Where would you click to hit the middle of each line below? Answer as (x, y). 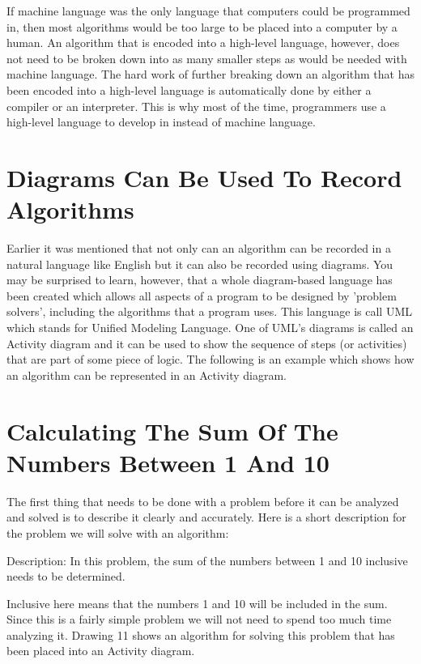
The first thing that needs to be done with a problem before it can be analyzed (203, 501)
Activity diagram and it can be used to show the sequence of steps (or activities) (207, 343)
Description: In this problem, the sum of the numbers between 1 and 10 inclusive (207, 560)
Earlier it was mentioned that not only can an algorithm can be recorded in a (199, 248)
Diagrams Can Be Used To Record (204, 177)
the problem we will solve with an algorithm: (118, 532)
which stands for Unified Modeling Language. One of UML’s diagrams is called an (210, 328)
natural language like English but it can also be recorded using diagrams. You (200, 264)
